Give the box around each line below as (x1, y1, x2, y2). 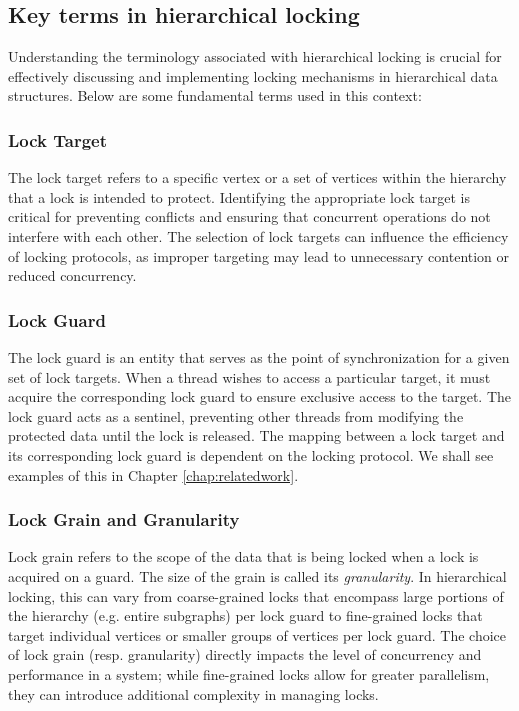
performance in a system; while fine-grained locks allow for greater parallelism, (8, 663, 490, 684)
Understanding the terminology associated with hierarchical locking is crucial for (8, 46, 502, 67)
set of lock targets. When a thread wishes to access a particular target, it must (8, 366, 491, 387)
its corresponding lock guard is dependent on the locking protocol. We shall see (8, 444, 494, 465)
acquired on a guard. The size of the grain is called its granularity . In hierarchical (8, 565, 507, 586)
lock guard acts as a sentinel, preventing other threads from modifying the (8, 405, 464, 426)
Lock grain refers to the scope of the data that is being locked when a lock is (8, 546, 479, 567)
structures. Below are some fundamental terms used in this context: (8, 85, 422, 106)
